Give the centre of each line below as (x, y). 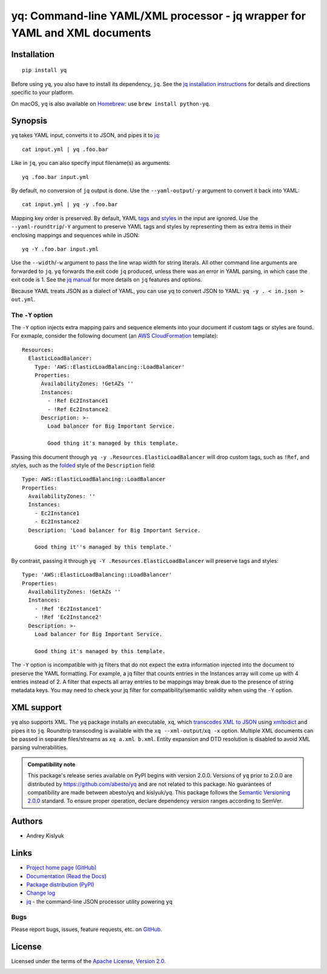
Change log (41, 893)
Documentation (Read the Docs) (67, 876)
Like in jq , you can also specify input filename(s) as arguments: (91, 163)
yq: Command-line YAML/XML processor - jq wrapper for (158, 16)
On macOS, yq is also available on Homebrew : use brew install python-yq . (111, 104)
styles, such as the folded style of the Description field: (83, 465)
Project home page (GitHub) (61, 868)
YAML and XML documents (81, 33)
